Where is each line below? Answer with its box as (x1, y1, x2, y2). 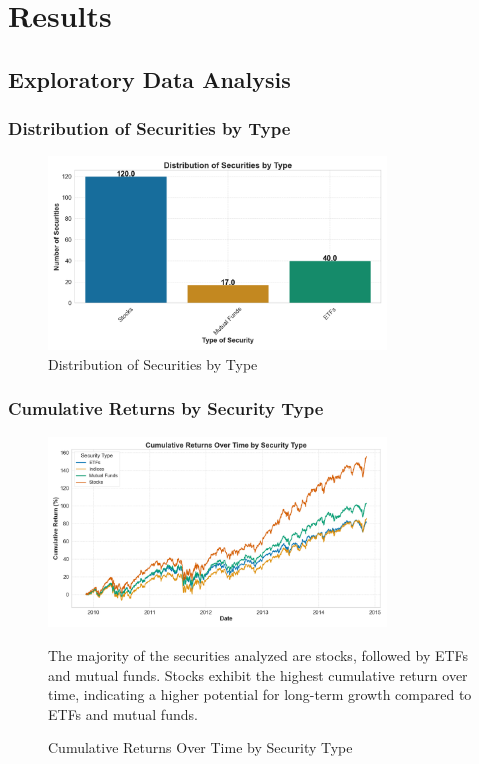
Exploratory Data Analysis (8, 63, 291, 94)
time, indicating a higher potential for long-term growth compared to (48, 684, 472, 705)
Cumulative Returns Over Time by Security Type (48, 737, 353, 758)
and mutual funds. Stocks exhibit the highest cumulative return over (48, 664, 468, 685)
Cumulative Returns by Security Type (8, 396, 324, 421)
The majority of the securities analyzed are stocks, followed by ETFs (48, 644, 469, 665)
